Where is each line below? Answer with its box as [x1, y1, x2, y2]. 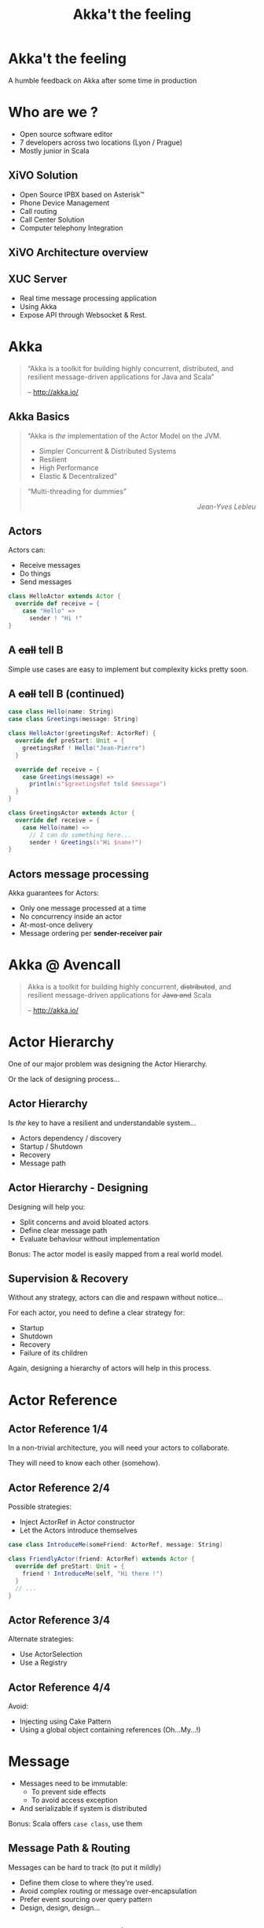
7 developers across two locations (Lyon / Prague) [19, 138, 183, 147]
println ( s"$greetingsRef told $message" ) [28, 780, 167, 788]
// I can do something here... [28, 831, 132, 839]
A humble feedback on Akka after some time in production [8, 75, 197, 85]
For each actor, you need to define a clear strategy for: [8, 1308, 185, 1318]
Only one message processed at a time [19, 903, 147, 913]
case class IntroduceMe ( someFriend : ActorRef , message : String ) [8, 1541, 223, 1549]
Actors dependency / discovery [19, 1133, 122, 1142]
